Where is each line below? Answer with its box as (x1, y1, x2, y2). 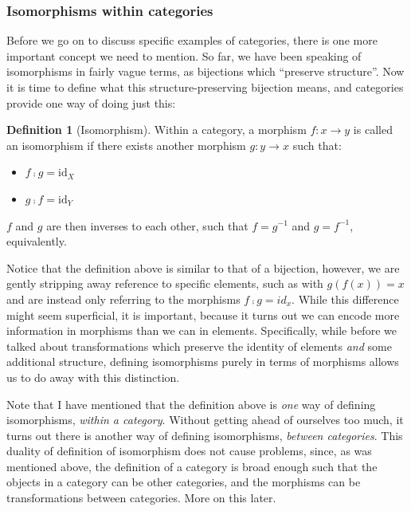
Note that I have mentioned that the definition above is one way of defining (6, 395, 376, 412)
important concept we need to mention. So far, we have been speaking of (6, 47, 362, 64)
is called (353, 121, 393, 138)
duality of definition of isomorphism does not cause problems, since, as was (6, 442, 372, 459)
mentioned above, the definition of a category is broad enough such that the (6, 458, 378, 474)
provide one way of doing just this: (6, 94, 176, 111)
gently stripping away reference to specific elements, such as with (6, 275, 323, 292)
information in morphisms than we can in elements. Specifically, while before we (6, 322, 397, 339)
